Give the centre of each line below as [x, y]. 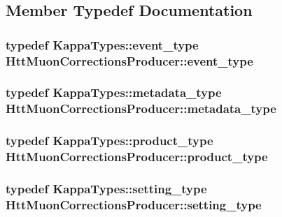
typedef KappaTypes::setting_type [106, 188]
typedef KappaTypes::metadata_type [114, 92]
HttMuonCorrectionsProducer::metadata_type [141, 108]
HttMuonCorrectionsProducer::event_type [129, 60]
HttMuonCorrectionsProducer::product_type [137, 157]
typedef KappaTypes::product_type [110, 141]
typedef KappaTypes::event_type [102, 44]
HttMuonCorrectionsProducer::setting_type [134, 204]
